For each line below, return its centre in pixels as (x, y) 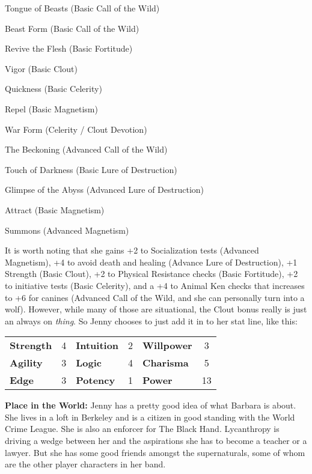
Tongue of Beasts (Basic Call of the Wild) (82, 8)
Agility (26, 363)
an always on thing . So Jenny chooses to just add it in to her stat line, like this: (151, 321)
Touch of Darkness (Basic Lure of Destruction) (91, 169)
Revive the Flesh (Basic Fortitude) (69, 48)
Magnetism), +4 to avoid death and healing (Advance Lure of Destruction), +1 (151, 262)
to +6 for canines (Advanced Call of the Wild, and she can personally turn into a (155, 297)
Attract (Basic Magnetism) (55, 209)
